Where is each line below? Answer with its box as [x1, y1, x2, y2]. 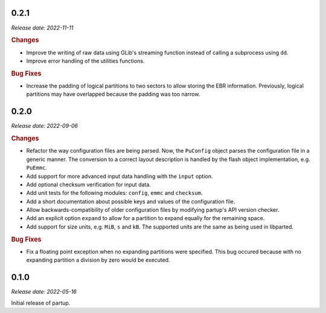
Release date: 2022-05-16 [11, 288, 77, 296]
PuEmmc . [26, 164, 48, 171]
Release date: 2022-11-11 [11, 24, 74, 31]
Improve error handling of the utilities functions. [26, 57, 145, 65]
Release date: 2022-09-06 [11, 122, 78, 130]
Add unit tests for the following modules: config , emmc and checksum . [26, 189, 203, 197]
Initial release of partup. [11, 299, 71, 306]
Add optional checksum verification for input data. [26, 181, 151, 188]
